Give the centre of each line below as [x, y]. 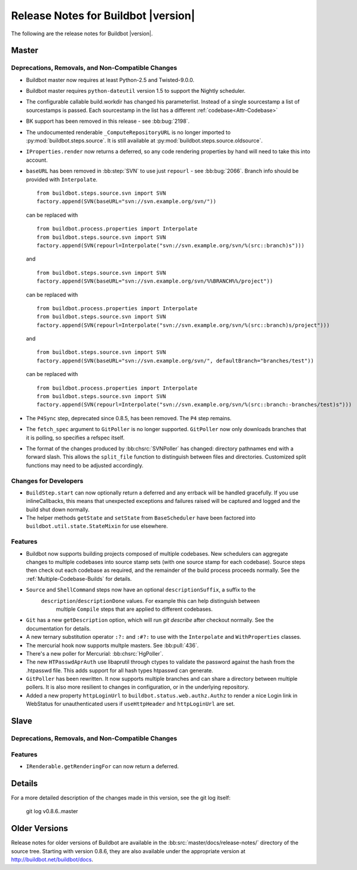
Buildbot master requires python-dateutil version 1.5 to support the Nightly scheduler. [136, 91]
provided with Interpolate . [62, 179]
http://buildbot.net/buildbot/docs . [52, 859]
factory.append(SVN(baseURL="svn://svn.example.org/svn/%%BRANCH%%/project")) [155, 281]
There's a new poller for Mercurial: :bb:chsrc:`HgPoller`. [95, 653]
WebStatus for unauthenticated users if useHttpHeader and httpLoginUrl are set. [131, 704]
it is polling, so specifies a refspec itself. [75, 438]
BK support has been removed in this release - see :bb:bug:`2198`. [108, 121]
